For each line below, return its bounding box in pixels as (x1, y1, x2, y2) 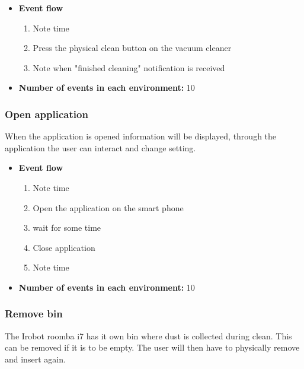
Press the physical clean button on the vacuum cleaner (33, 42, 232, 54)
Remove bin (5, 306, 63, 321)
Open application (5, 106, 88, 121)
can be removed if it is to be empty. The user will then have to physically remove (5, 341, 300, 354)
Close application (33, 241, 95, 253)
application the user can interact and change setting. (5, 141, 196, 154)
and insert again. (5, 352, 66, 365)
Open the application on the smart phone (33, 201, 184, 214)
